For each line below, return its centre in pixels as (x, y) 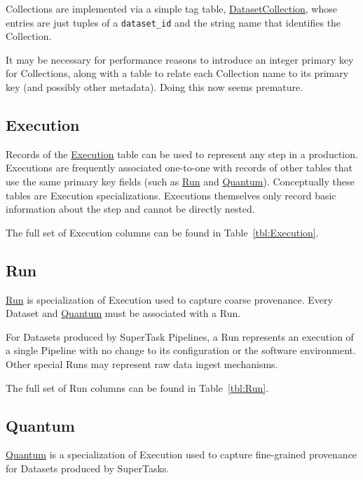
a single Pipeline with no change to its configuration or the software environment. (181, 350)
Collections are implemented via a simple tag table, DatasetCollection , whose (171, 8)
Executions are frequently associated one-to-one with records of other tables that (179, 168)
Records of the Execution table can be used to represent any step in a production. (182, 154)
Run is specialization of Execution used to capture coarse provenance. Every (169, 299)
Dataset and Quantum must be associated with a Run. (123, 313)
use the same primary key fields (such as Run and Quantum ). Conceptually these (180, 182)
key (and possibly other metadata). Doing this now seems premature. (155, 87)
